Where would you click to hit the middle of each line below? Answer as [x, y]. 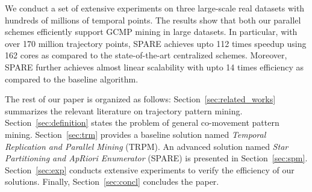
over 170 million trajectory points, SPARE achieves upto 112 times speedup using [156, 43]
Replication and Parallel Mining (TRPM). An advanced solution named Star [147, 146]
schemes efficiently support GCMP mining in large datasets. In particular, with [151, 32]
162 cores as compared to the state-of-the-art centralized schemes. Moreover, [146, 55]
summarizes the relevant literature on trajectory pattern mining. [124, 110]
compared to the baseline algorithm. [72, 79]
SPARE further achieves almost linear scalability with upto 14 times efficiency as [154, 67]
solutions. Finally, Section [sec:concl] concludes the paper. [112, 181]
